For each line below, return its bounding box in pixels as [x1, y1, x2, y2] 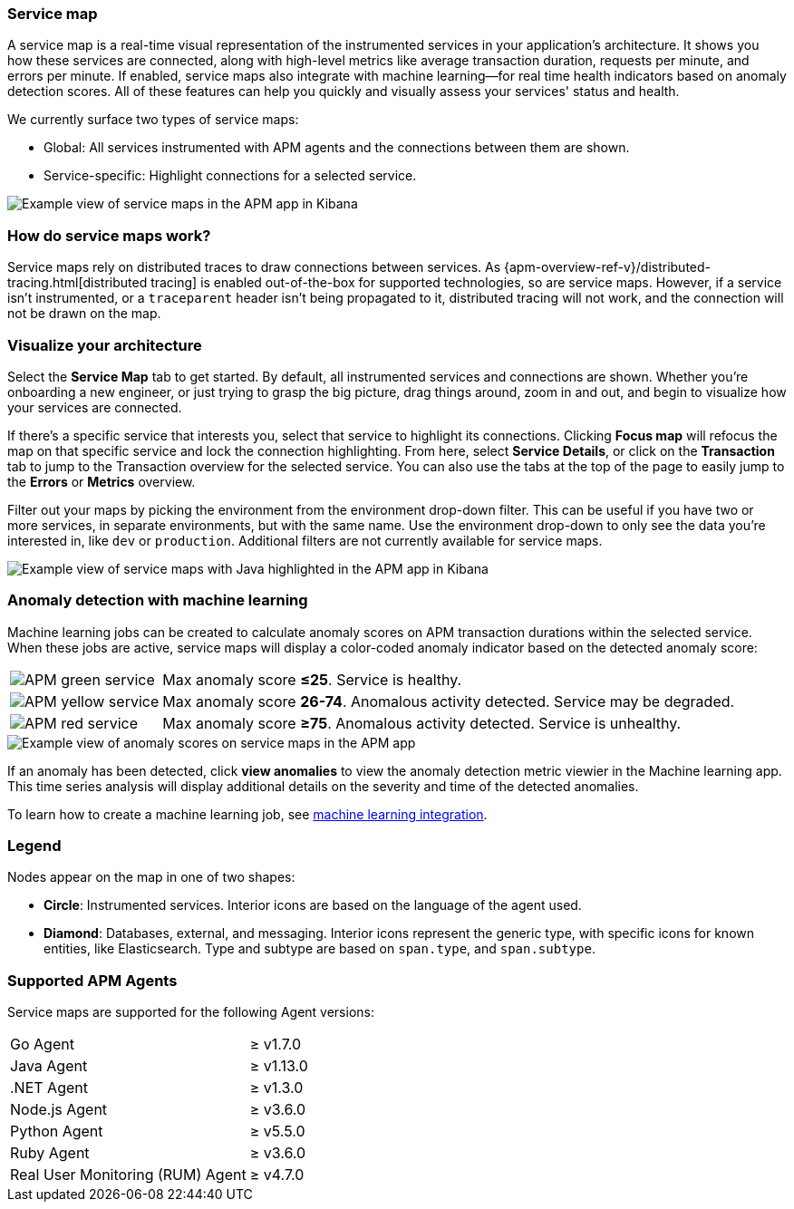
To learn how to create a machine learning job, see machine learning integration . [7, 806, 488, 822]
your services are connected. [7, 399, 182, 415]
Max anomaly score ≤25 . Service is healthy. [162, 670, 462, 689]
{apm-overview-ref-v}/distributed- [503, 259, 712, 276]
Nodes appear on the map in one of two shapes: [7, 869, 295, 885]
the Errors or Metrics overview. [7, 473, 196, 489]
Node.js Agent [10, 1100, 108, 1119]
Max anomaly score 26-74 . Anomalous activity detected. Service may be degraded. [162, 692, 735, 711]
